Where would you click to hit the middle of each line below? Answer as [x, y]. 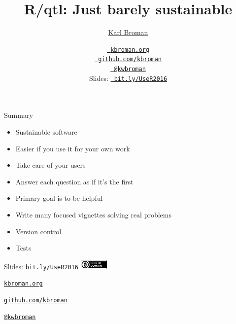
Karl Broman [128, 32]
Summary [18, 115]
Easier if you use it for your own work [73, 148]
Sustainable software [46, 131]
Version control [38, 231]
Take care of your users [51, 165]
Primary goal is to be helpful [59, 198]
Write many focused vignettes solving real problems [93, 214]
